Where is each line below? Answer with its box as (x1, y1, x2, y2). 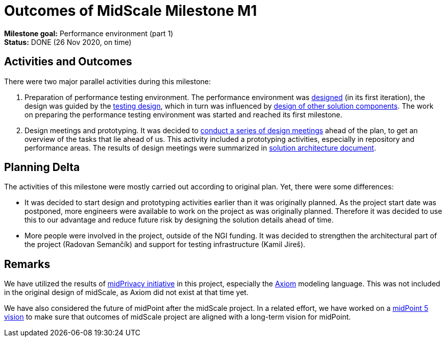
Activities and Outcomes (4, 55, 132, 68)
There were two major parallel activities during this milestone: (4, 77, 211, 86)
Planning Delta (4, 161, 80, 174)
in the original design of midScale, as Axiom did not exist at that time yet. (4, 288, 249, 297)
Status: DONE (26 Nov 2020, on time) (4, 37, 132, 46)
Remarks (4, 257, 51, 271)
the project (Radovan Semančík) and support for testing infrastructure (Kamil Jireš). (24, 240, 306, 249)
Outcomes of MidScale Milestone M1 (4, 2, 257, 19)
